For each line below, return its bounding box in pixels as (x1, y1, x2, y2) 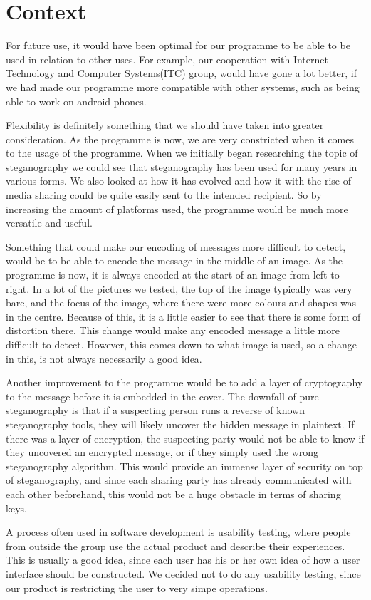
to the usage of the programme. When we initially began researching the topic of (6, 145, 358, 160)
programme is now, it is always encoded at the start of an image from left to (6, 267, 340, 282)
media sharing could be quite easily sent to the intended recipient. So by (6, 187, 322, 202)
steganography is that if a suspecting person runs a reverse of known (6, 403, 305, 418)
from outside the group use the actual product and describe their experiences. (6, 538, 345, 553)
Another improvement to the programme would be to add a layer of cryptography (6, 375, 363, 390)
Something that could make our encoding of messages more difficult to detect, (6, 239, 346, 254)
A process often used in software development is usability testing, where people (6, 524, 351, 539)
